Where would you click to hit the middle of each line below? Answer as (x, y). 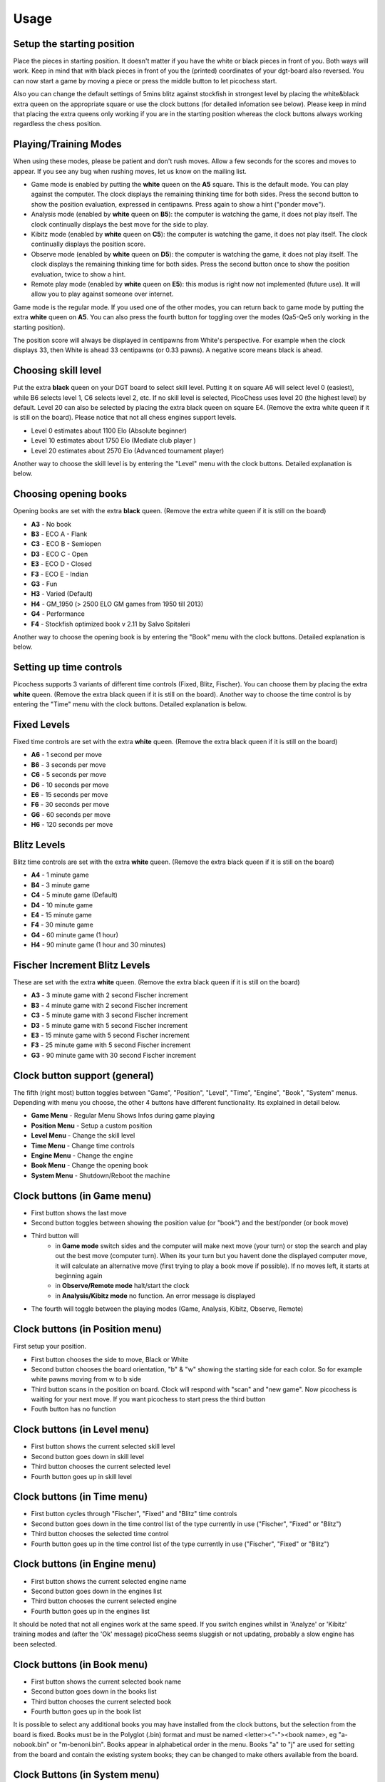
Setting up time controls (68, 668)
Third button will (55, 1236)
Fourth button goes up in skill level (81, 1476)
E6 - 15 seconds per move (70, 794)
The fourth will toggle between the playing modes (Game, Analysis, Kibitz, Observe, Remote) (167, 1309)
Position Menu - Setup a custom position (92, 1126)
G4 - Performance (58, 614)
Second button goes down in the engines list (97, 1591)
